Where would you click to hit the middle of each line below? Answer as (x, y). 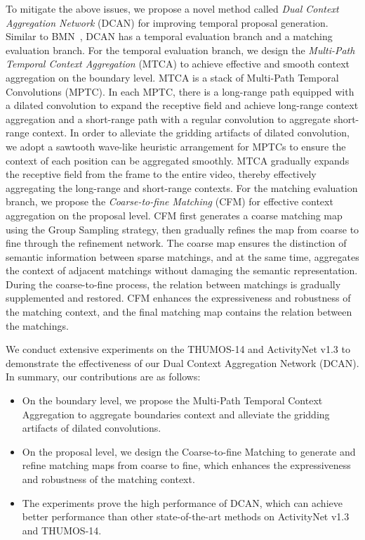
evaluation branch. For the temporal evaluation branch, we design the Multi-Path (180, 50)
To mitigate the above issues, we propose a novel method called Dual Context (172, 8)
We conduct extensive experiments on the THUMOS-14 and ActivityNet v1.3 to (178, 349)
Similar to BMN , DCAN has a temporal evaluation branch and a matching (169, 36)
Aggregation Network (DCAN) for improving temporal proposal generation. (167, 22)
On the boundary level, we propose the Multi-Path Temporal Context (172, 400)
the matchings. (37, 325)
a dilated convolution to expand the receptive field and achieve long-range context (182, 105)
